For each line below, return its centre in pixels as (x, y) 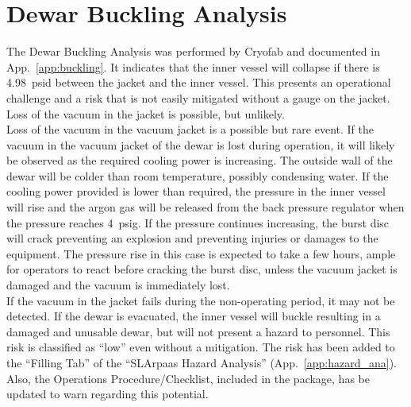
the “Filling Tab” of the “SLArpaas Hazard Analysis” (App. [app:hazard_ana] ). (202, 362)
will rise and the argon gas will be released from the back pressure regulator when (205, 207)
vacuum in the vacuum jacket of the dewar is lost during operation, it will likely (201, 144)
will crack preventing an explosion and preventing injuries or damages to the (192, 238)
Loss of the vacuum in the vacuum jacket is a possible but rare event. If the (190, 129)
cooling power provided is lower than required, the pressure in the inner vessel (196, 191)
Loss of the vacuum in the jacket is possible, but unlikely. (146, 113)
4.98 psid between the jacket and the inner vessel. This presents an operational (199, 82)
